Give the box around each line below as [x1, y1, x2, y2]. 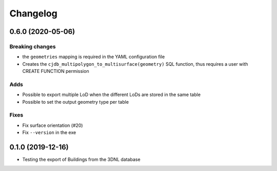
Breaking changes [9, 43, 56, 50]
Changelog [9, 8, 57, 19]
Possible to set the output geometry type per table [22, 99, 129, 105]
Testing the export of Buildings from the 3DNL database [22, 157, 141, 163]
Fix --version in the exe [22, 129, 76, 136]
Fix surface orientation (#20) [22, 122, 83, 128]
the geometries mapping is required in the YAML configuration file [22, 54, 165, 60]
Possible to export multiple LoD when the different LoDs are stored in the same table [22, 91, 201, 98]
